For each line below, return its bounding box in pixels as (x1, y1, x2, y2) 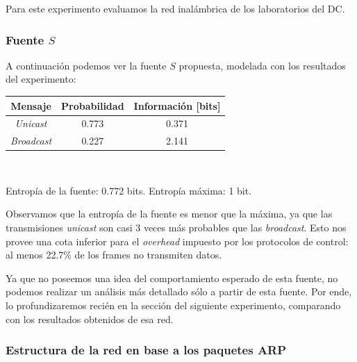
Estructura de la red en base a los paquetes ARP (6, 341, 287, 359)
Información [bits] (133, 98, 221, 113)
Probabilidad (61, 98, 124, 113)
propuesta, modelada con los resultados (178, 58, 346, 72)
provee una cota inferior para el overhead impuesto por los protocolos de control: (6, 233, 349, 248)
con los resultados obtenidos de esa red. (6, 311, 174, 326)
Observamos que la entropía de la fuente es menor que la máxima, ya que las (6, 206, 333, 221)
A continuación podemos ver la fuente (6, 58, 167, 72)
